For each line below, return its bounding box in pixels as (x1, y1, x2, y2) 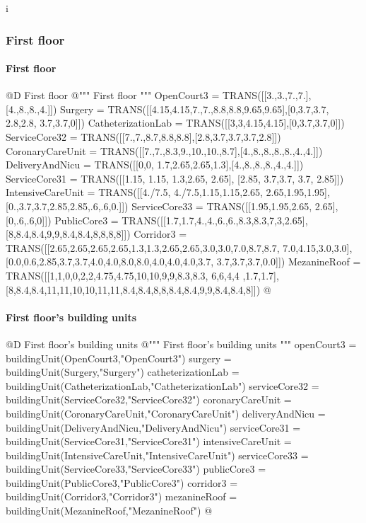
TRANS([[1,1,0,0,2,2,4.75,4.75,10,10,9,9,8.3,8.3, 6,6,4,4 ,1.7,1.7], (6, 268, 279, 282)
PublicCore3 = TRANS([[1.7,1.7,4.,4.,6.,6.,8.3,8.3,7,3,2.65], (54, 212, 308, 227)
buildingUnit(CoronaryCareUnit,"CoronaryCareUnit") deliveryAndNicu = (6, 406, 326, 420)
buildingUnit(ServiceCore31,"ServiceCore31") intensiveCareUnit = (6, 434, 292, 449)
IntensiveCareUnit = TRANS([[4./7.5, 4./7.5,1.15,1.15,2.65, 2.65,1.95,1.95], (6, 185, 330, 200)
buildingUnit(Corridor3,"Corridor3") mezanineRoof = (6, 489, 237, 504)
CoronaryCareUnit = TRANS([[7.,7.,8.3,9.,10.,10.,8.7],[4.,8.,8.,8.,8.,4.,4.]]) (6, 143, 323, 158)
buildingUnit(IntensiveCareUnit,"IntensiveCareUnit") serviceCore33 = (6, 447, 309, 462)
